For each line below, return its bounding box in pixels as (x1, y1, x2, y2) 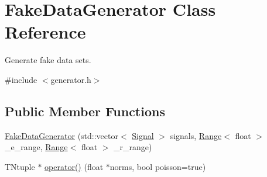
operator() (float (44, 160, 104, 172)
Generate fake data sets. (5, 54, 91, 66)
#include (5, 73, 37, 85)
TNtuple (5, 160, 35, 172)
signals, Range (170, 129, 222, 141)
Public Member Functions (5, 102, 165, 120)
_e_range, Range (5, 141, 68, 153)
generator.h (50, 73, 91, 85)
